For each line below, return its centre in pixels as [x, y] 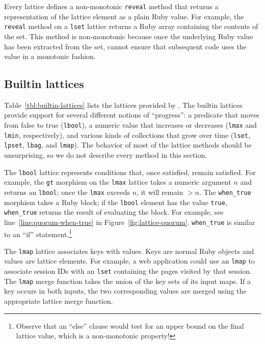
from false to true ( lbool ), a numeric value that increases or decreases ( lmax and [130, 125]
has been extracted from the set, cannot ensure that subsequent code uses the [125, 46]
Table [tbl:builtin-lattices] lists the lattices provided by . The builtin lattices [123, 105]
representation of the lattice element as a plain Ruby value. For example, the [124, 16]
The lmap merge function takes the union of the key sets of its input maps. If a [128, 281]
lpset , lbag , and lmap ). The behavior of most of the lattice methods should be [128, 145]
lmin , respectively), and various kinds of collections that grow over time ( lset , [127, 135]
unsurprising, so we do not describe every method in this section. [106, 155]
